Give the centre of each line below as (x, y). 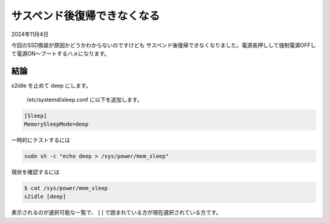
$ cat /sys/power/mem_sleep (66, 188)
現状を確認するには (35, 172)
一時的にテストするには (41, 140)
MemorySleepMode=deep (56, 124)
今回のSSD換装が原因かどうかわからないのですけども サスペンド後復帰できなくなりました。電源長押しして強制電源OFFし (164, 45)
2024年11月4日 (30, 34)
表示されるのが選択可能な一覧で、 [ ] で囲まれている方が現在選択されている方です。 (116, 213)
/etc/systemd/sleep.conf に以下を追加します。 (84, 99)
